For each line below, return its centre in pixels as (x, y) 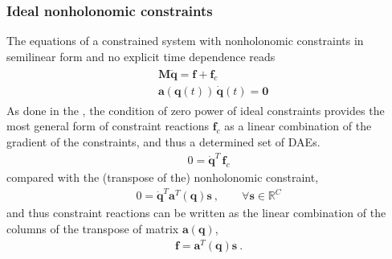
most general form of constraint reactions (108, 126)
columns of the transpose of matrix (93, 228)
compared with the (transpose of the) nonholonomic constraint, (163, 177)
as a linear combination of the (298, 126)
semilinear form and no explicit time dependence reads (141, 56)
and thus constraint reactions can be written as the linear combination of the (196, 213)
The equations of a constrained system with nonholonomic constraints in (185, 41)
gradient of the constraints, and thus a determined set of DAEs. (163, 141)
